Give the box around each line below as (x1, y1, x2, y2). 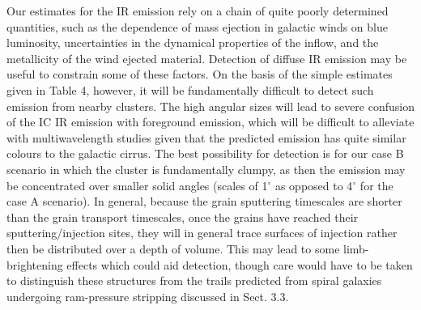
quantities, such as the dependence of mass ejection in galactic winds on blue (6, 18, 388, 35)
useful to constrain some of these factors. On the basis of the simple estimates (6, 66, 393, 83)
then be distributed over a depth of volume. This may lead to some (6, 240, 340, 257)
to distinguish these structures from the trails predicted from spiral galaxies (6, 272, 382, 289)
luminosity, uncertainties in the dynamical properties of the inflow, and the (6, 34, 379, 51)
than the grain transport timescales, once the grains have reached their (6, 208, 359, 225)
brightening (6, 256, 63, 273)
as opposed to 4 (274, 176, 353, 193)
